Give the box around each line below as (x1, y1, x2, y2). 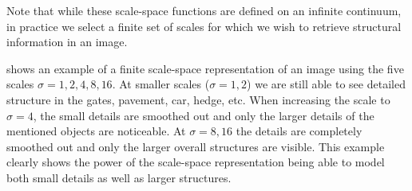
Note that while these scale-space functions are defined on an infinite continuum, (6, 2, 402, 18)
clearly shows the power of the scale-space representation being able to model (6, 154, 385, 170)
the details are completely (236, 123, 362, 139)
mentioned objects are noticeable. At (6, 123, 186, 139)
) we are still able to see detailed (247, 76, 406, 92)
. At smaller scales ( (112, 76, 210, 92)
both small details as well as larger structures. (6, 169, 232, 185)
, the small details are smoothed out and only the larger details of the (33, 107, 374, 123)
